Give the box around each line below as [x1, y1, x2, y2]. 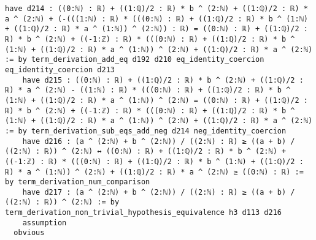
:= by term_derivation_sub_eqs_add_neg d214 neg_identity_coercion [5, 126, 287, 135]
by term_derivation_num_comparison [5, 178, 150, 187]
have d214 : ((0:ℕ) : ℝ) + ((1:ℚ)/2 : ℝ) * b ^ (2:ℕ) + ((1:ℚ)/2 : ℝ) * [5, 4, 308, 13]
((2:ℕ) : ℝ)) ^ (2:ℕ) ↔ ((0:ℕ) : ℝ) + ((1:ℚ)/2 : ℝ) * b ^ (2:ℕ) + [5, 147, 287, 156]
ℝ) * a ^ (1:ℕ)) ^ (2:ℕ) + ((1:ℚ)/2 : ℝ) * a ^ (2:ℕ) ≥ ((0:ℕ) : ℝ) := [5, 167, 304, 176]
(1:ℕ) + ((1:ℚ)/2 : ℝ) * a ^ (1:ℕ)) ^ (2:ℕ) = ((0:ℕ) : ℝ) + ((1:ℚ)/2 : [5, 96, 308, 105]
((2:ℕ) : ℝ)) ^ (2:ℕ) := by [5, 198, 120, 207]
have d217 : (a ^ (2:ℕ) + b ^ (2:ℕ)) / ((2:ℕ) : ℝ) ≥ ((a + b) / [22, 187, 295, 197]
